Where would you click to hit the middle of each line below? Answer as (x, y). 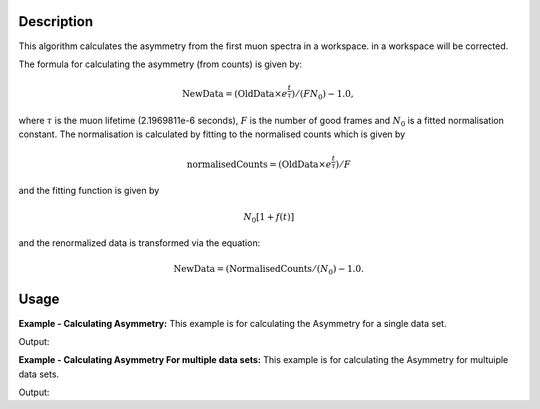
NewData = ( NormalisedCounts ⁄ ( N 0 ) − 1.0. (269, 270)
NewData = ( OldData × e (234, 94)
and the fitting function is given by (89, 191)
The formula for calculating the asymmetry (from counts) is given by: (160, 64)
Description (56, 21)
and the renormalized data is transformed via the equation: (139, 243)
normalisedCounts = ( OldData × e (259, 164)
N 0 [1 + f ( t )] (269, 218)
